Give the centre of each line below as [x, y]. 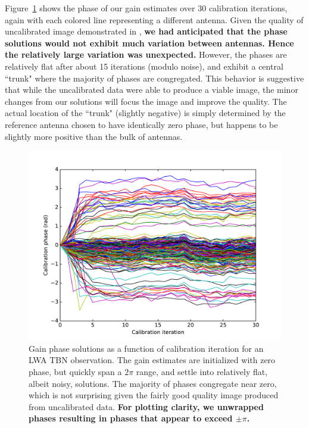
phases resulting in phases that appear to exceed [131, 418]
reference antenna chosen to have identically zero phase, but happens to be [141, 124]
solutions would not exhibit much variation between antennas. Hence [149, 43]
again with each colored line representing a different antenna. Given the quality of [154, 19]
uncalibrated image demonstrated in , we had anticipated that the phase [146, 31]
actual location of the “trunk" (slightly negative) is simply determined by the [145, 113]
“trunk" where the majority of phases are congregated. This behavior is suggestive [154, 78]
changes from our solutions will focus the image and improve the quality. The [146, 101]
